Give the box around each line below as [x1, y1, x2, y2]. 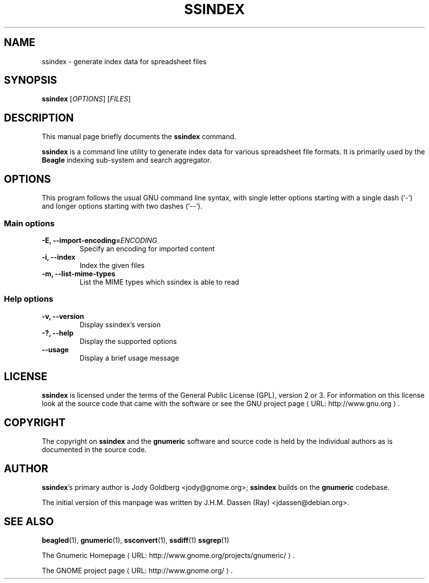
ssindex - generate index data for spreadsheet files [42, 57, 207, 66]
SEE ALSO [4, 515, 54, 528]
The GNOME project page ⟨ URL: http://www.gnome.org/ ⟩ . [42, 566, 233, 575]
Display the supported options [79, 337, 177, 345]
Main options [4, 218, 55, 228]
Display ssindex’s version [79, 320, 161, 329]
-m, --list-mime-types [42, 269, 116, 278]
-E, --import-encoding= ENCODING [42, 236, 157, 244]
